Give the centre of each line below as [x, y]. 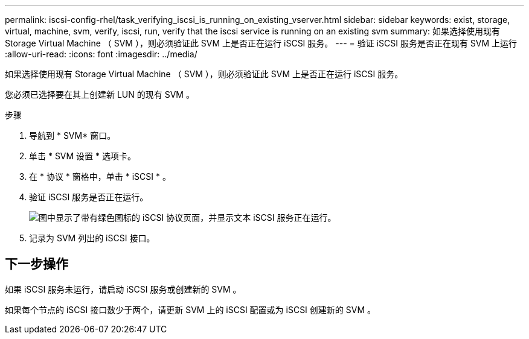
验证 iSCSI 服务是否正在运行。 [89, 197]
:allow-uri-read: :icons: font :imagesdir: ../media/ [101, 54]
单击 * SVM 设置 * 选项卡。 [83, 156]
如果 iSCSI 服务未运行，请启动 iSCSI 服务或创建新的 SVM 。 [123, 289]
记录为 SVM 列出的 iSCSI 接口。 [92, 238]
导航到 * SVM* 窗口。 [72, 135]
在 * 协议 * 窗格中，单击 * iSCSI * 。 [100, 176]
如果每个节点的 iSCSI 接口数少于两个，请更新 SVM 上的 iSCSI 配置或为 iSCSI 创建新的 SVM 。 [190, 309]
